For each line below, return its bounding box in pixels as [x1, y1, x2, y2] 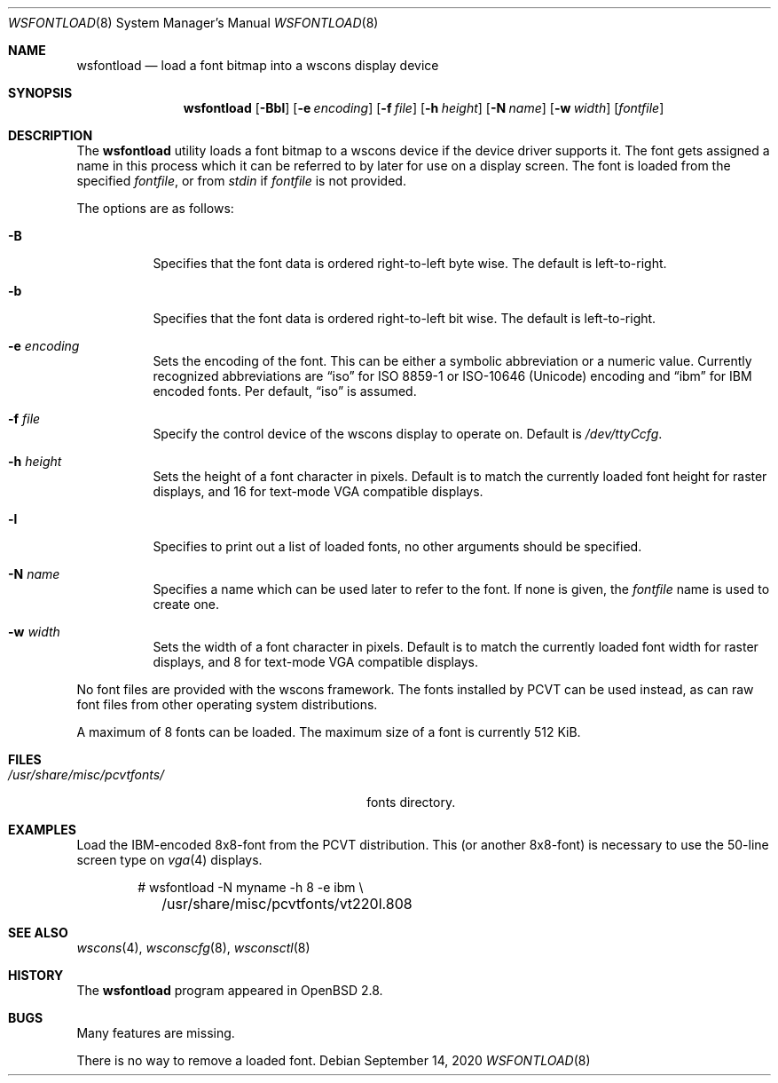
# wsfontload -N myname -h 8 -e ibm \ [138, 880, 364, 895]
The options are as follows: [76, 201, 234, 216]
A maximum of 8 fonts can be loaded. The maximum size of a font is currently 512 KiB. [76, 724, 581, 739]
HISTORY [8, 968, 64, 983]
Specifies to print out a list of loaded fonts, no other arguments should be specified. [153, 539, 642, 554]
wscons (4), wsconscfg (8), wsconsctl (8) [76, 940, 310, 955]
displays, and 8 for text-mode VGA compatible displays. [153, 654, 478, 669]
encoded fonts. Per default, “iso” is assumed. [153, 383, 417, 399]
